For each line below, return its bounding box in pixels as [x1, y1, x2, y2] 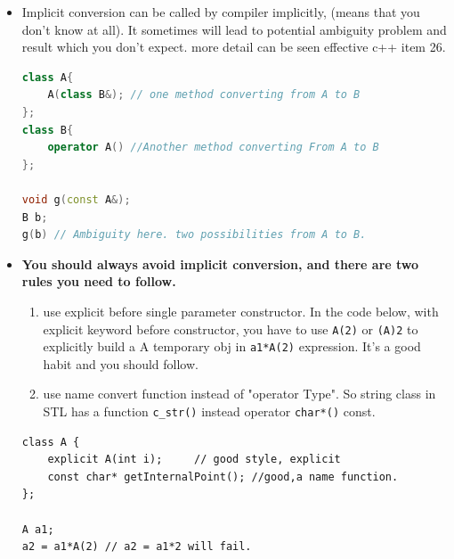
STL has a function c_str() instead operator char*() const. [43, 402, 376, 420]
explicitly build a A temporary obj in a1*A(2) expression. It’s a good [43, 337, 421, 356]
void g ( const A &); [21, 193, 131, 206]
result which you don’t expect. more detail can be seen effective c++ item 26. [21, 37, 446, 56]
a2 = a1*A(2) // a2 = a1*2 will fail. [21, 540, 252, 554]
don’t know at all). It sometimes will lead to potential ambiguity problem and [21, 20, 447, 38]
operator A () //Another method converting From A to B [47, 141, 379, 154]
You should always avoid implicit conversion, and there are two [21, 254, 419, 273]
